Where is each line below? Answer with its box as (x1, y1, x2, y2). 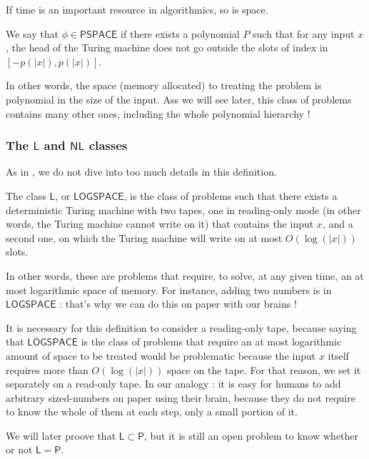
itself (328, 348, 349, 363)
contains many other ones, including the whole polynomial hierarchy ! (6, 106, 310, 121)
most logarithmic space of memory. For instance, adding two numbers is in (6, 282, 332, 297)
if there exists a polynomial (121, 26, 240, 41)
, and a (322, 216, 353, 231)
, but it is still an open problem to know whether (143, 428, 359, 443)
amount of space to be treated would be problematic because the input (6, 348, 316, 363)
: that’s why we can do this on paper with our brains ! (59, 296, 297, 311)
